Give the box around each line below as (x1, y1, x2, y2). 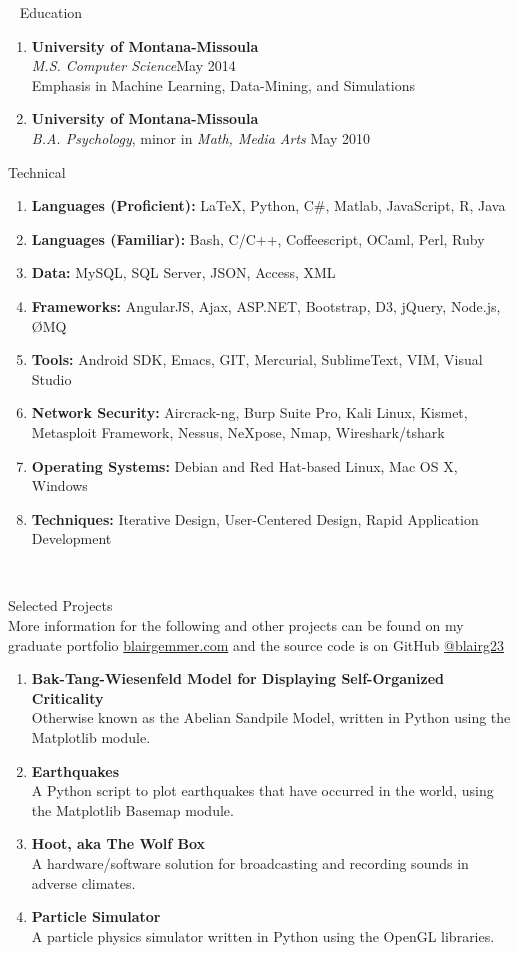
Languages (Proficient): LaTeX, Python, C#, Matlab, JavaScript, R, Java (31, 195, 506, 216)
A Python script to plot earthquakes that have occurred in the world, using (31, 780, 494, 801)
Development (31, 528, 112, 549)
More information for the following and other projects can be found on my (8, 615, 464, 636)
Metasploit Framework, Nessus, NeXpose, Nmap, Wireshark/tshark (31, 421, 445, 442)
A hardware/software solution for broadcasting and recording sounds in (31, 853, 469, 873)
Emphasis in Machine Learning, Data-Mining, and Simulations (31, 74, 415, 95)
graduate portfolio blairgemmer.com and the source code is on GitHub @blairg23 (8, 634, 504, 655)
